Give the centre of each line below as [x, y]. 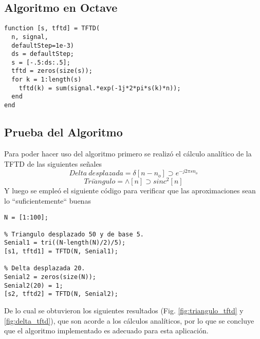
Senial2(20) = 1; [34, 285]
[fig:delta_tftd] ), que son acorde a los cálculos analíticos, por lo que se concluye [129, 320]
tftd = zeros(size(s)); [52, 71]
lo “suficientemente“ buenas [48, 200]
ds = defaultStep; [43, 54]
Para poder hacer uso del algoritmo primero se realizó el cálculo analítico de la [128, 153]
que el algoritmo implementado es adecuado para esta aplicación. [106, 331]
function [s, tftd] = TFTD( [52, 28]
